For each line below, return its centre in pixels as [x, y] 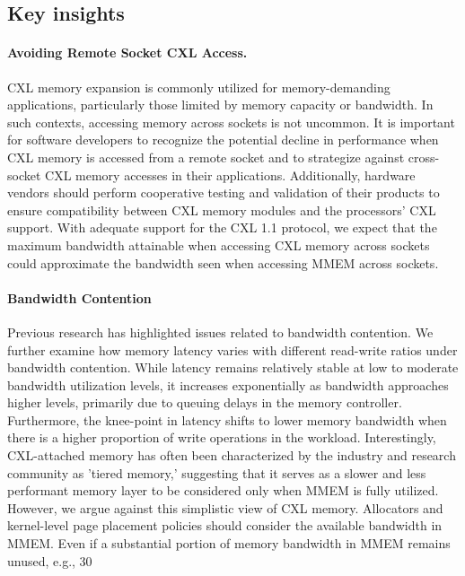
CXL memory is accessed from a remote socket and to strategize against [206, 157]
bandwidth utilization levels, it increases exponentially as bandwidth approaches [228, 384]
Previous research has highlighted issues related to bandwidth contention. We [220, 332]
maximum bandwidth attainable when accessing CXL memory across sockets [219, 244]
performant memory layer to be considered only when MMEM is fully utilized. [223, 490]
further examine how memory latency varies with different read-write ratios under [232, 349]
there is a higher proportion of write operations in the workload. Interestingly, [222, 437]
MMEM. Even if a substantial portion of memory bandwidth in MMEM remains [229, 543]
